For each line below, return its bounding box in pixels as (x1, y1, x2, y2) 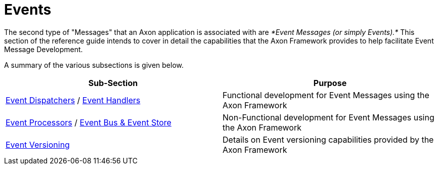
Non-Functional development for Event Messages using (223, 112, 434, 122)
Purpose (313, 77, 347, 88)
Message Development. (4, 45, 83, 54)
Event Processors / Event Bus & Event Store (6, 117, 171, 128)
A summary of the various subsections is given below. (4, 60, 184, 69)
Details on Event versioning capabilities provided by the (223, 134, 434, 145)
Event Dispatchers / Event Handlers (6, 95, 141, 105)
